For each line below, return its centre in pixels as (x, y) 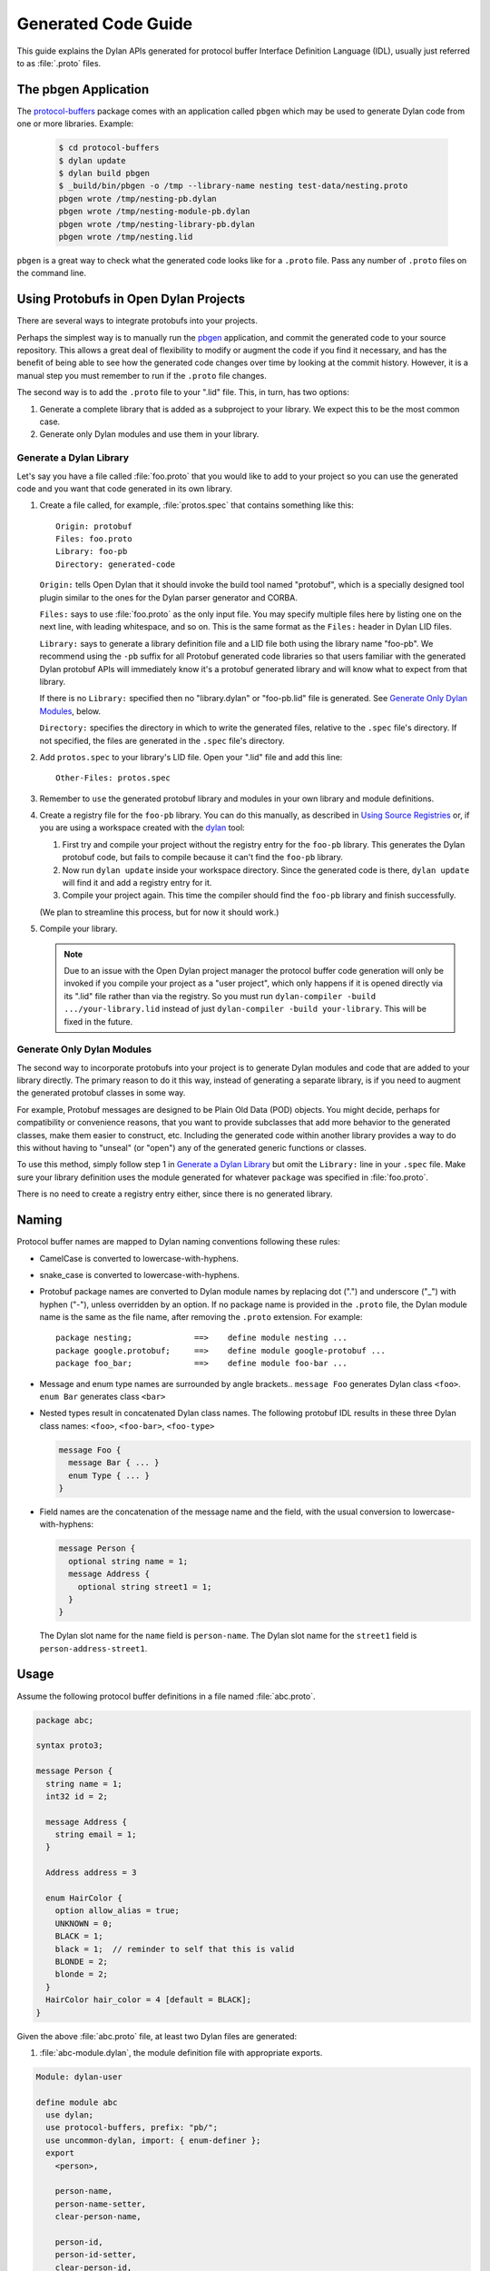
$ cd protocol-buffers (109, 148)
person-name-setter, (101, 2204)
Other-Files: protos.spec (113, 778)
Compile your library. (78, 929)
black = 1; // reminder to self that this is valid (175, 1949)
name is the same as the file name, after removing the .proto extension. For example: (201, 1317)
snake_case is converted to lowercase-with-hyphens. (139, 1274)
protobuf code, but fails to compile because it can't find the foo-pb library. (203, 858)
